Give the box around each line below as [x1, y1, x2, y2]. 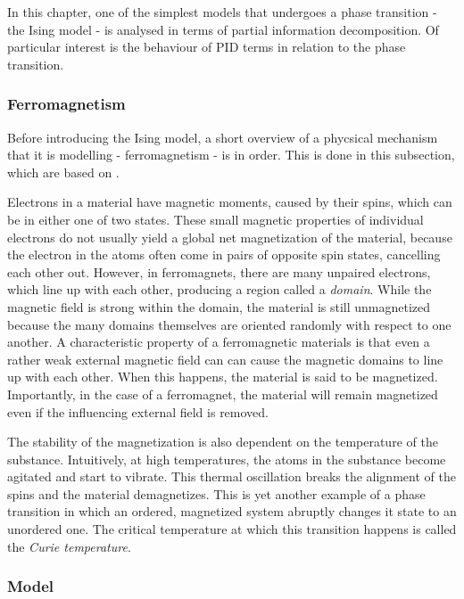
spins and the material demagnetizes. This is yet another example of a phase [7, 484, 426, 503]
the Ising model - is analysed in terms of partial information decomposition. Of [7, 20, 439, 38]
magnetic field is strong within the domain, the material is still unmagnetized [7, 297, 431, 316]
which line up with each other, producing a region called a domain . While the [7, 280, 432, 299]
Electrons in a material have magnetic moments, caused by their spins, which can [7, 193, 452, 211]
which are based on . [7, 162, 120, 181]
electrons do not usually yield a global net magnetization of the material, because [7, 227, 452, 246]
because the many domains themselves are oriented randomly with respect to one [7, 315, 452, 333]
